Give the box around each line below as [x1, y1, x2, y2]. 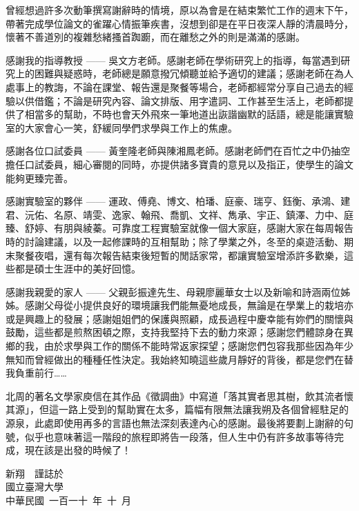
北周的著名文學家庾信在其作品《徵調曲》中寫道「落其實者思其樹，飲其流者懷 [6, 388, 353, 403]
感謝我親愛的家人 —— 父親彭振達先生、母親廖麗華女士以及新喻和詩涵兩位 [6, 284, 341, 299]
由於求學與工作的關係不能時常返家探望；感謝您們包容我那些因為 [43, 339, 334, 353]
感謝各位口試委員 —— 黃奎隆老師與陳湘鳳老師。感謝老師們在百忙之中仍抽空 [6, 143, 351, 158]
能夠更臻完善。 [6, 170, 73, 185]
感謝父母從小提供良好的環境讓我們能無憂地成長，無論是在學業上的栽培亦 [24, 298, 353, 312]
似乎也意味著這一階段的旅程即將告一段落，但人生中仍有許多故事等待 [24, 429, 334, 443]
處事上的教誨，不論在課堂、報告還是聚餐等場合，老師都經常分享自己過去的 [6, 79, 344, 94]
